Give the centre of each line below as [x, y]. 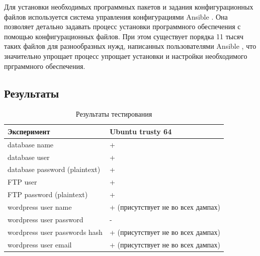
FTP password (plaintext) [48, 194]
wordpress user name [40, 207]
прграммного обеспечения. [45, 66]
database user [29, 157]
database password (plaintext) [54, 169]
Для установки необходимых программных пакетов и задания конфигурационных [129, 7]
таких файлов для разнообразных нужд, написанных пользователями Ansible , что [130, 46]
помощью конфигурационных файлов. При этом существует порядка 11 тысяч [124, 36]
